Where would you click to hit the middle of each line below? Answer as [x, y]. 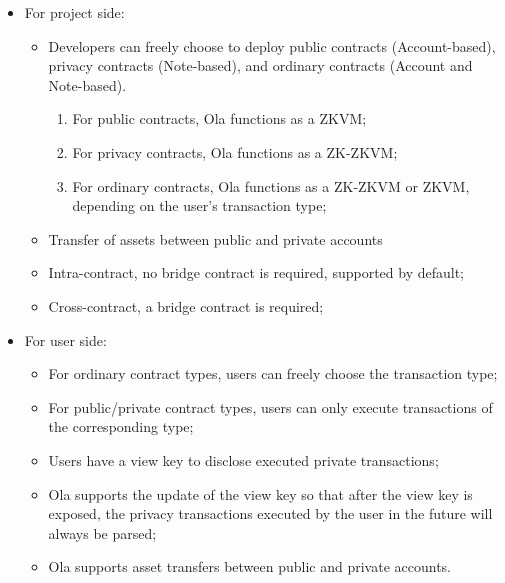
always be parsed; [102, 532]
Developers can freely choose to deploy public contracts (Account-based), [272, 45]
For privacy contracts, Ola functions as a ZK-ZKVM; [235, 151]
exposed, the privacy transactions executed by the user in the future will [270, 513]
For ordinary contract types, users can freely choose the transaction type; [273, 373]
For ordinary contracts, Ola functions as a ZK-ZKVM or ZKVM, [271, 185]
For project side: [74, 12]
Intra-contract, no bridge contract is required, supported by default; [256, 272]
